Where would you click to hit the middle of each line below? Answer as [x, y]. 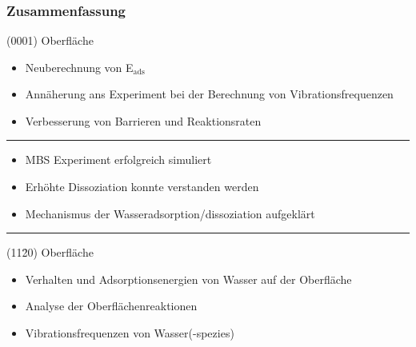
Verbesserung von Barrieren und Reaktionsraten [143, 120]
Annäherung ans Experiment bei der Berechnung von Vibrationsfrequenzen [209, 94]
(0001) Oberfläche [50, 40]
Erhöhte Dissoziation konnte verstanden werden [142, 187]
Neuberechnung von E [79, 67]
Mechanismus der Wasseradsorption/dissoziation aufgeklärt [170, 213]
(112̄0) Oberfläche [50, 252]
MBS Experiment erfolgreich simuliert [118, 160]
